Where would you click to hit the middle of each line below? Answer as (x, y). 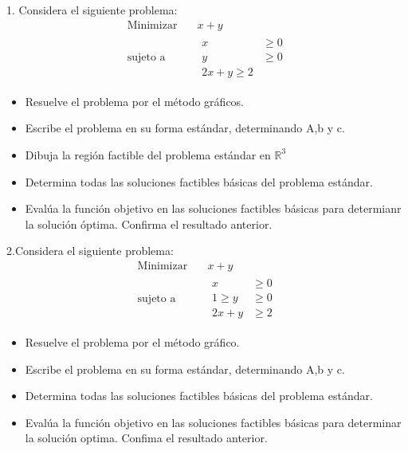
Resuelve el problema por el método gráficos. (135, 101)
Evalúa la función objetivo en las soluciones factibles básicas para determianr (213, 208)
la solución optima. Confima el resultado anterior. (146, 438)
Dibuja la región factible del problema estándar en (148, 154)
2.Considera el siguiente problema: (90, 251)
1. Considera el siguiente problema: (92, 10)
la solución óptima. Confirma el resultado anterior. (149, 224)
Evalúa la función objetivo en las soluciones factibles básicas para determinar (213, 422)
